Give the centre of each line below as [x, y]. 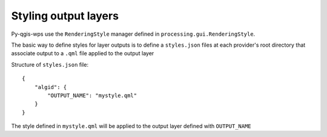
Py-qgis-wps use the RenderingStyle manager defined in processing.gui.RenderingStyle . [133, 34]
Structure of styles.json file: [50, 64]
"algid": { [51, 87]
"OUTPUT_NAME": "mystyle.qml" [92, 95]
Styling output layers [65, 16]
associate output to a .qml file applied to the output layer [83, 53]
